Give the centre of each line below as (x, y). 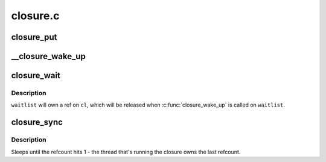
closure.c (35, 16)
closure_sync (37, 123)
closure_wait (36, 76)
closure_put (34, 37)
